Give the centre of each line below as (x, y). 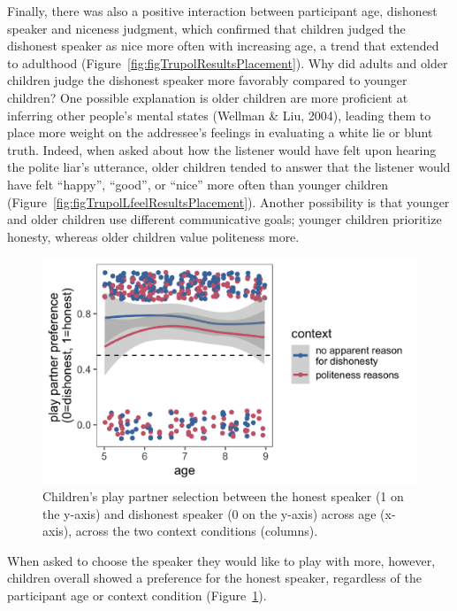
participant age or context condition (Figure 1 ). (137, 595)
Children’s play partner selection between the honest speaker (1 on (223, 495)
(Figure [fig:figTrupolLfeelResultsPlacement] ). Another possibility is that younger (228, 201)
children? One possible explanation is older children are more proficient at (208, 97)
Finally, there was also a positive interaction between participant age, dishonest (222, 11)
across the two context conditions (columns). (197, 531)
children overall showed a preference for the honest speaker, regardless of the (214, 578)
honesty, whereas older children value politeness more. (153, 236)
